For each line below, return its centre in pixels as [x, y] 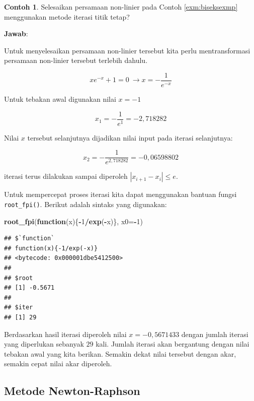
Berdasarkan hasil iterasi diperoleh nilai [65, 334]
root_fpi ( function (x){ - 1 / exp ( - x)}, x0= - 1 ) [73, 221]
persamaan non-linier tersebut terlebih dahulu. [76, 60]
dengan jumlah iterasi [215, 334]
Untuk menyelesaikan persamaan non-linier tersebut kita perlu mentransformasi [127, 50]
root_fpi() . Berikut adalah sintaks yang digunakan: [86, 204]
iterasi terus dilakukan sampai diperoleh [66, 176]
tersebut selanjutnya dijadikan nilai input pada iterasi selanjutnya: [130, 137]
